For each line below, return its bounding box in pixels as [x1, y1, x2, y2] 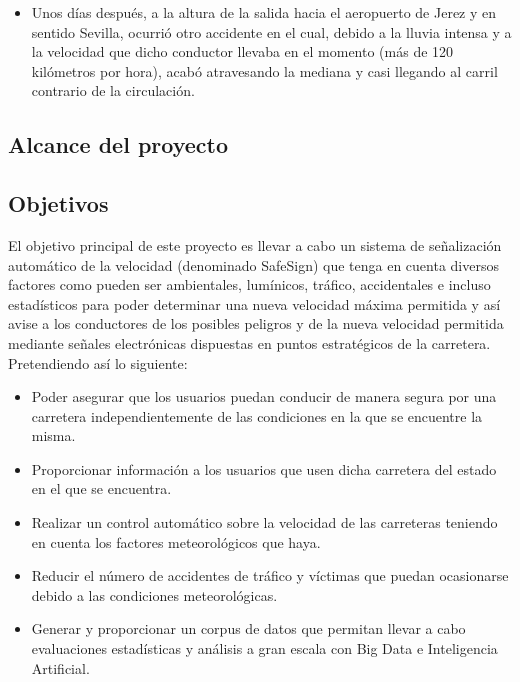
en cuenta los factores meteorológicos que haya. [31, 531, 321, 552]
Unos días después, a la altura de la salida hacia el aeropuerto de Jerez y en [31, 2, 497, 22]
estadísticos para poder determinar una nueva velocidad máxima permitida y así [8, 293, 501, 314]
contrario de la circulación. [31, 80, 195, 101]
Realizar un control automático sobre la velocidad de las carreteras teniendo [31, 512, 498, 533]
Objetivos [8, 188, 109, 219]
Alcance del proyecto [8, 129, 229, 160]
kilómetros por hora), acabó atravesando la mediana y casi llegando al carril [31, 60, 498, 81]
